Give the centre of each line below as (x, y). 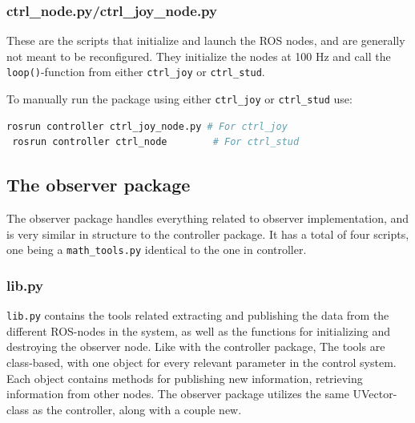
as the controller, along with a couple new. (137, 409)
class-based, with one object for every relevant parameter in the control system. (201, 363)
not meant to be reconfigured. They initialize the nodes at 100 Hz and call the (199, 56)
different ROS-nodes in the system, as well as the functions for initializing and (199, 330)
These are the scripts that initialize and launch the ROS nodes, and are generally (206, 40)
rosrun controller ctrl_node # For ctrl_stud (156, 142)
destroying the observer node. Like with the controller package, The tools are (196, 346)
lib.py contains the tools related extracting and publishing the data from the (198, 315)
